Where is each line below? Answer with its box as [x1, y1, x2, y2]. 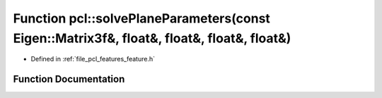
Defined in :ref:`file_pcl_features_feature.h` [30, 55, 156, 63]
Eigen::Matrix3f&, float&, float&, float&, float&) [13, 30, 291, 46]
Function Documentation [13, 73, 125, 85]
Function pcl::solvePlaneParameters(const [13, 11, 270, 26]
